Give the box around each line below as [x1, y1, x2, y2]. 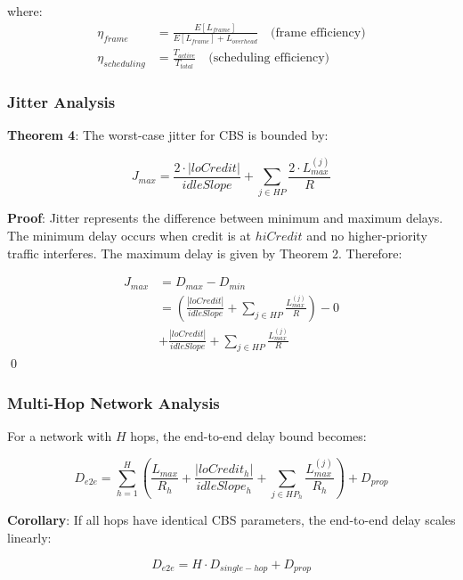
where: [7, 2, 43, 20]
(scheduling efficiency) [208, 52, 330, 65]
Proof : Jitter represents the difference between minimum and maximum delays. [7, 208, 443, 227]
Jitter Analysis [7, 90, 116, 112]
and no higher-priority [306, 226, 427, 245]
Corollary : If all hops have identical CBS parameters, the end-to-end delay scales [7, 511, 456, 529]
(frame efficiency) [271, 26, 366, 39]
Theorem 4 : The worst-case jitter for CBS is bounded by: [7, 126, 329, 144]
